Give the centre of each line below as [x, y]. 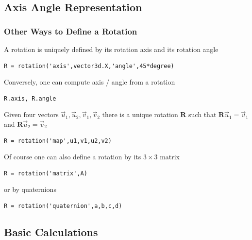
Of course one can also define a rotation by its [73, 157]
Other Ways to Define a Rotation [71, 31]
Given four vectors [31, 114]
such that [202, 114]
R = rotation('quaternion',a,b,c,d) [63, 206]
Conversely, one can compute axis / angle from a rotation [90, 82]
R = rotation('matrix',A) [46, 173]
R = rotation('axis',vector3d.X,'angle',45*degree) [89, 66]
